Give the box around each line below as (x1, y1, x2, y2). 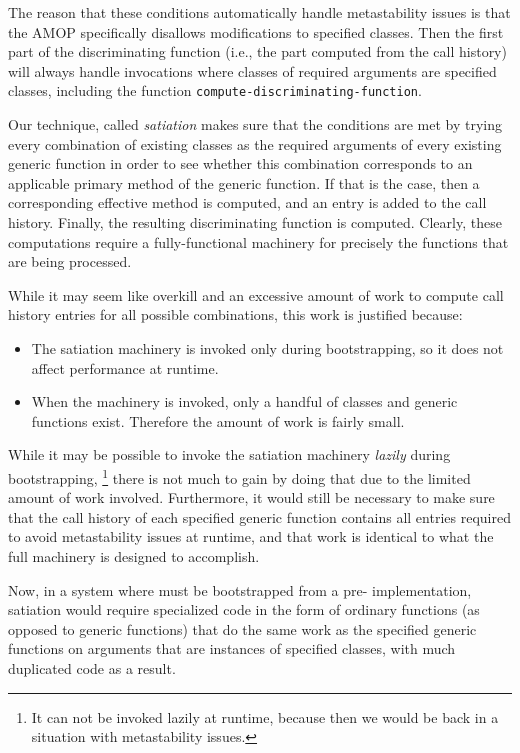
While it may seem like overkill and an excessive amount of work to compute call (8, 284, 504, 305)
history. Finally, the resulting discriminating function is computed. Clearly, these (8, 212, 502, 232)
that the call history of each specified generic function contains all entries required (8, 506, 511, 527)
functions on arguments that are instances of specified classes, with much (8, 638, 456, 659)
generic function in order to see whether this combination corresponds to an (8, 153, 473, 174)
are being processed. (8, 251, 132, 272)
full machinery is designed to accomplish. (8, 545, 260, 566)
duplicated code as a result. (8, 657, 176, 678)
